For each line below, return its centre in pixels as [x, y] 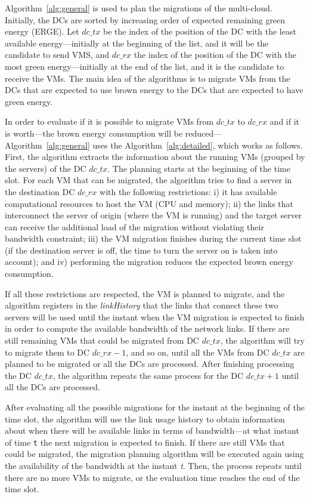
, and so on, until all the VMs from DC [198, 352]
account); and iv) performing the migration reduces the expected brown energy [149, 262]
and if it [285, 121]
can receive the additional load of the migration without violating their [134, 226]
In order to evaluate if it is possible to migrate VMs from [109, 121]
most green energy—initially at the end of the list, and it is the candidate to [145, 66]
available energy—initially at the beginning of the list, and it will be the [137, 43]
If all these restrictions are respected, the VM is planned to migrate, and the [145, 293]
